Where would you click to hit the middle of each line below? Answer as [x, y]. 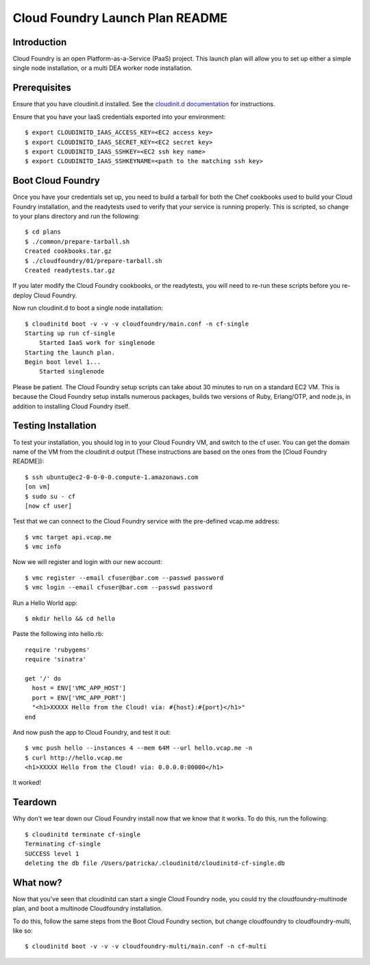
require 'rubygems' [58, 650]
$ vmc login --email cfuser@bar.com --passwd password [119, 587]
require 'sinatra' [56, 659]
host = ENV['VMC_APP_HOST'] [79, 688]
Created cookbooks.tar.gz [69, 251]
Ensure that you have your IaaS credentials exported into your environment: [119, 117]
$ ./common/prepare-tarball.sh [77, 241]
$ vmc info [43, 547]
